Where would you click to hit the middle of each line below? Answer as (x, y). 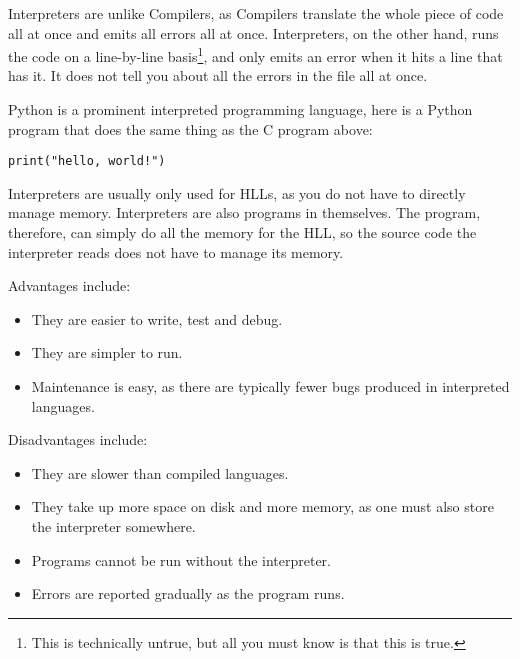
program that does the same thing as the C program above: (190, 128)
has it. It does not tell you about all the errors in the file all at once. (218, 75)
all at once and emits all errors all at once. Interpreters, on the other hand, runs (253, 32)
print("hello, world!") (87, 161)
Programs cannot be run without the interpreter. (181, 559)
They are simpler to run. (107, 352)
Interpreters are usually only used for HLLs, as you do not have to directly (237, 192)
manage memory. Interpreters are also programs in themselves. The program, (244, 212)
